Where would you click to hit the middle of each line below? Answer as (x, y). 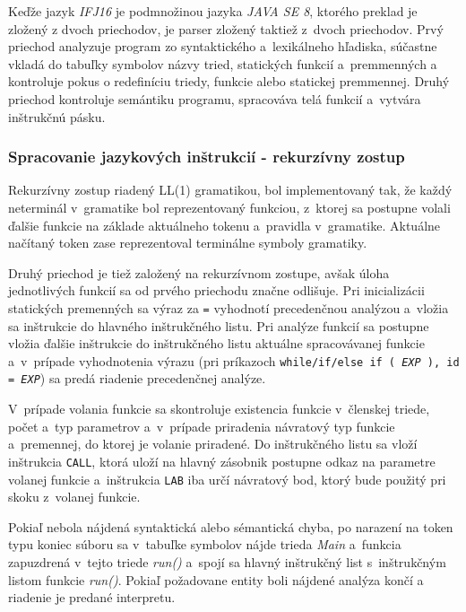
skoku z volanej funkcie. (74, 497)
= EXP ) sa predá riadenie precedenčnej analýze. (137, 378)
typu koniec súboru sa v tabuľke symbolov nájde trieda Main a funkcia (205, 544)
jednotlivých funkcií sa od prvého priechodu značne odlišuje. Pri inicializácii (216, 290)
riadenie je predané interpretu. (92, 597)
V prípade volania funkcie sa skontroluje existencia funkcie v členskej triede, (219, 409)
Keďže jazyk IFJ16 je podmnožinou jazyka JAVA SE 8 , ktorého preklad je (213, 11)
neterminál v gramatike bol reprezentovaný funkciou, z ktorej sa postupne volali (229, 207)
